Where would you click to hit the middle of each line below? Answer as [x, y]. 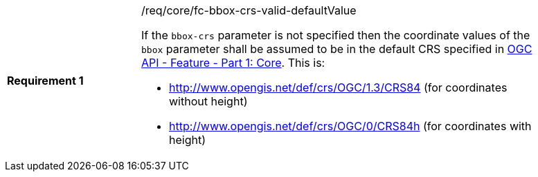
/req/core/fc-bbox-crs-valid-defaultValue [249, 10]
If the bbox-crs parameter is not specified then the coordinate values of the [336, 35]
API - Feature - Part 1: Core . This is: [233, 63]
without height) [208, 101]
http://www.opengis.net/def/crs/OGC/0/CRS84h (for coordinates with [350, 126]
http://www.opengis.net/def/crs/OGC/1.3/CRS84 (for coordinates [338, 87]
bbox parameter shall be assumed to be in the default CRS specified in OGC [337, 49]
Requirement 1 [45, 81]
